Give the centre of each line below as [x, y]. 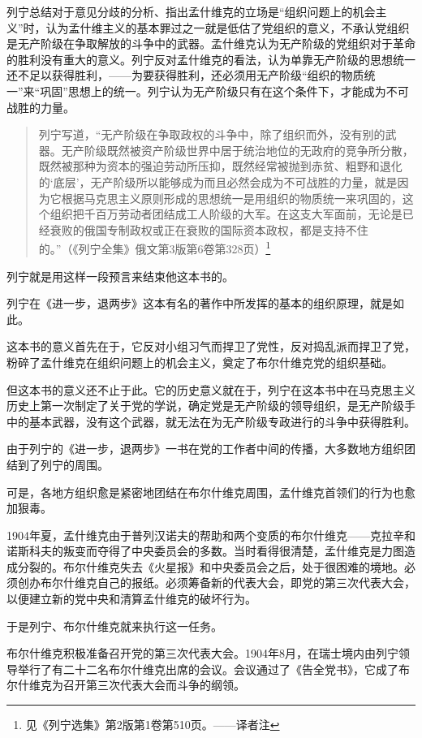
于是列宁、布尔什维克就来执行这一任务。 [114, 626]
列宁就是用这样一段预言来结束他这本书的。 [120, 276]
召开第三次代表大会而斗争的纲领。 [154, 685]
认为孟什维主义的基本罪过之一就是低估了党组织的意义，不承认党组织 [228, 27]
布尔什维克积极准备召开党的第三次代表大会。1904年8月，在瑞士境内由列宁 [202, 653]
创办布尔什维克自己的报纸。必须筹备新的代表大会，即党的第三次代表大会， [216, 583]
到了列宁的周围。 [63, 464]
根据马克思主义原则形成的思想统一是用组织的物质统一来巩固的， [232, 198]
